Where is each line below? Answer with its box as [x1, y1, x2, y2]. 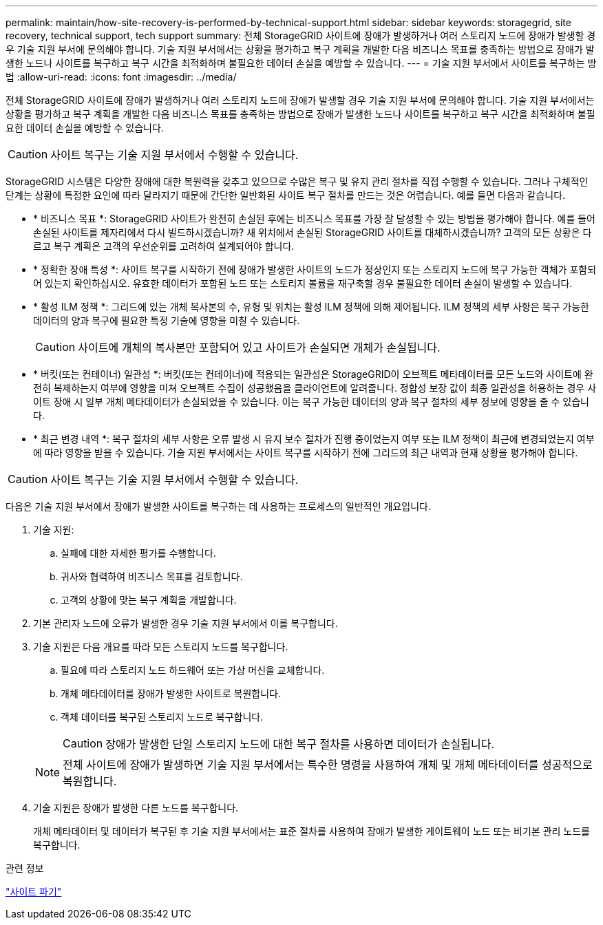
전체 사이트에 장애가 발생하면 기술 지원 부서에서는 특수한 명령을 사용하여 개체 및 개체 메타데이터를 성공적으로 [63, 758, 593, 772]
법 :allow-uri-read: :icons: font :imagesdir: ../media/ [6, 71, 237, 83]
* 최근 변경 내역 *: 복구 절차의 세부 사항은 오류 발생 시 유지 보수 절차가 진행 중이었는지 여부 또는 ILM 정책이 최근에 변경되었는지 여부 [33, 433, 595, 445]
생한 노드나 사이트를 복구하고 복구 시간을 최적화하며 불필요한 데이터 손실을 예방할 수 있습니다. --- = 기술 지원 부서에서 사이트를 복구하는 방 [6, 57, 597, 69]
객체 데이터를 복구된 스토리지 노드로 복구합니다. [61, 711, 264, 723]
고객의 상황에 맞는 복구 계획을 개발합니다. [61, 594, 237, 606]
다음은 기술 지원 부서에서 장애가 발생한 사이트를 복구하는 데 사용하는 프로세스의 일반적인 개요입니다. [6, 500, 432, 512]
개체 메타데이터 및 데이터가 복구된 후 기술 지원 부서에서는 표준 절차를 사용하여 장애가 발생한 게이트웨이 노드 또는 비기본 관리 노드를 [33, 825, 590, 837]
